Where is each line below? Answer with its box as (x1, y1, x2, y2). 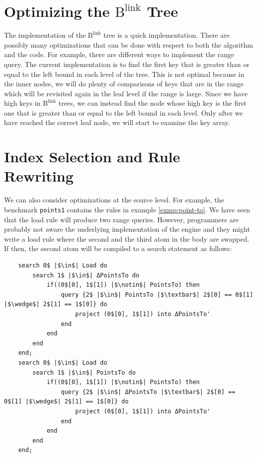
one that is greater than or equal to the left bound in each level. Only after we (4, 107, 243, 118)
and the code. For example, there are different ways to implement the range (4, 49, 235, 60)
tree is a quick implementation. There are (103, 30, 230, 40)
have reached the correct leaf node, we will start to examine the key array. (4, 117, 230, 128)
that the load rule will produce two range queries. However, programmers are (4, 214, 239, 224)
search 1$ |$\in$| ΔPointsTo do (32, 271, 140, 279)
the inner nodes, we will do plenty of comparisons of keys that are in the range (4, 78, 244, 89)
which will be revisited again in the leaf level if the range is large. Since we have (4, 88, 248, 98)
